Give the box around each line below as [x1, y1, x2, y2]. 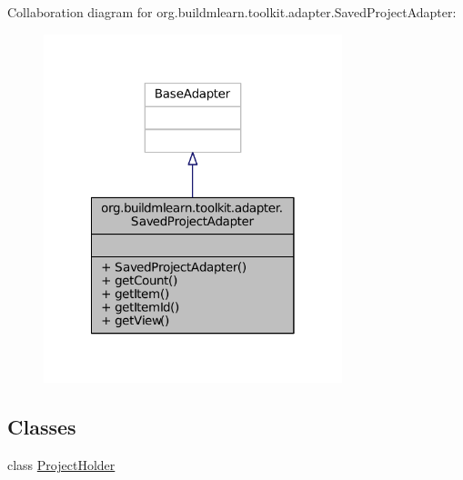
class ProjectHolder [7, 455, 116, 475]
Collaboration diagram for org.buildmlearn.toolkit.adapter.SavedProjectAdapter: [7, 3, 457, 21]
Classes [7, 413, 76, 441]
